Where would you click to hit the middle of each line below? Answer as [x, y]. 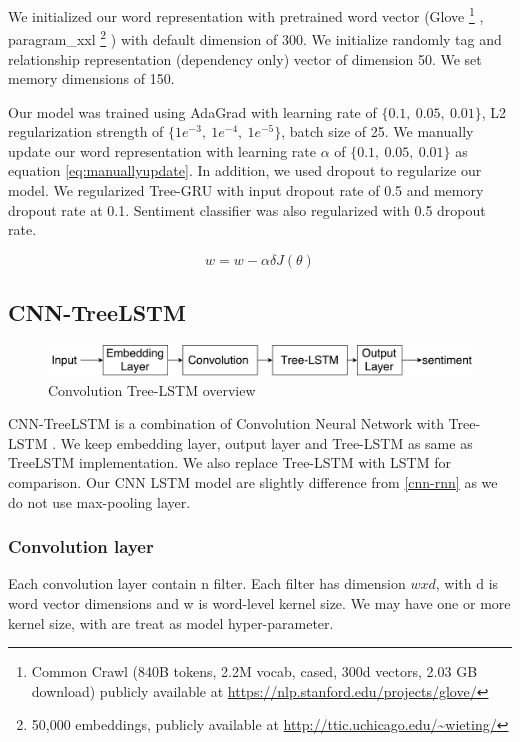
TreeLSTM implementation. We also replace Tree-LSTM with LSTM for [229, 462]
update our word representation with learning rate [162, 150]
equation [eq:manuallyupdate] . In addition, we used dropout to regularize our [245, 170]
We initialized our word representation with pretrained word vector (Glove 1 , [246, 14]
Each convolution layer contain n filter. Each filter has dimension [207, 583]
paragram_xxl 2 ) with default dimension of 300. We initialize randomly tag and [255, 37]
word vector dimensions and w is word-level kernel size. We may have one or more [259, 603]
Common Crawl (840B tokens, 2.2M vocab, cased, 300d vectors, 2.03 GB [254, 671]
